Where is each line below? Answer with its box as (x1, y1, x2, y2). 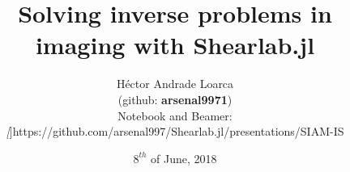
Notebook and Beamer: (117, 107, 233, 124)
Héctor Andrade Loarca (116, 75, 234, 92)
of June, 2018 (151, 149, 217, 166)
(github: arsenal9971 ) (117, 90, 233, 107)
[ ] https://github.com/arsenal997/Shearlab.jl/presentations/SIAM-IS (6, 123, 344, 140)
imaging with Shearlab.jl (35, 28, 315, 61)
